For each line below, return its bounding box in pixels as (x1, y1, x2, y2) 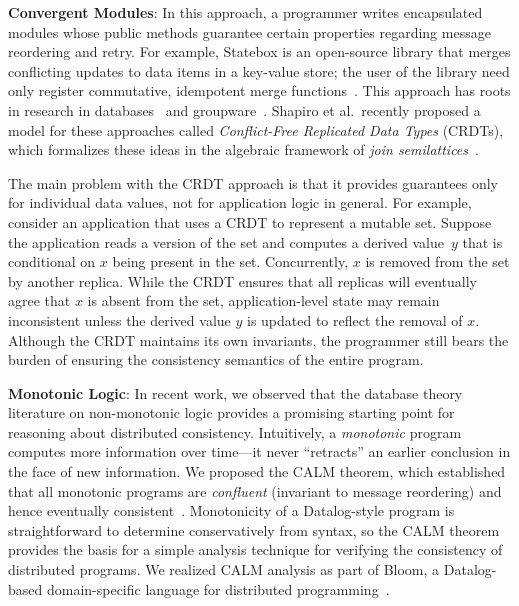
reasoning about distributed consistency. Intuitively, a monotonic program (8, 421, 462, 442)
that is (462, 231, 503, 252)
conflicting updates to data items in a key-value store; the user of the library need (8, 60, 510, 81)
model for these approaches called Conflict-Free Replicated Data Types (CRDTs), (8, 119, 504, 140)
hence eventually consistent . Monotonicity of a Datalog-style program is (8, 500, 455, 521)
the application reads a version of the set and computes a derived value (8, 231, 444, 252)
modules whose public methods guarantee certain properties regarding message (8, 21, 491, 42)
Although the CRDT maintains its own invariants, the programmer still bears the (8, 329, 509, 350)
